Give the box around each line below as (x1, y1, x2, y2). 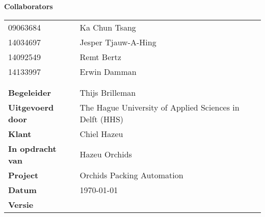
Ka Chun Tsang (79, 21, 136, 33)
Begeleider (8, 86, 51, 98)
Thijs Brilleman (79, 86, 136, 98)
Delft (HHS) (79, 113, 124, 125)
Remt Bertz (79, 50, 121, 63)
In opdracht (8, 142, 57, 154)
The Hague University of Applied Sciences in (79, 101, 240, 113)
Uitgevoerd (8, 101, 54, 113)
